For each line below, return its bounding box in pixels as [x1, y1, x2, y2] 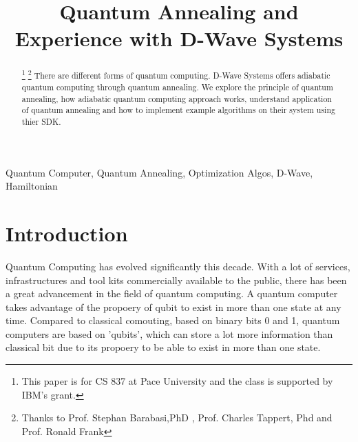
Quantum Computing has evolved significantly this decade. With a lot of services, [6, 259, 350, 273]
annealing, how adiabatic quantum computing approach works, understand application [21, 92, 332, 104]
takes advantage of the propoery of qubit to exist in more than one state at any [6, 299, 341, 314]
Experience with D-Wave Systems [14, 24, 344, 52]
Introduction [6, 219, 128, 247]
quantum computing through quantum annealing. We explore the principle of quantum [21, 81, 333, 92]
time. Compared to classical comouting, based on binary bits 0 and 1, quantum [6, 313, 340, 328]
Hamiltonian [6, 179, 58, 193]
